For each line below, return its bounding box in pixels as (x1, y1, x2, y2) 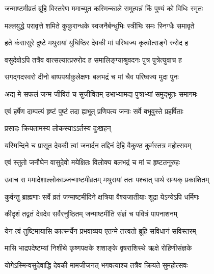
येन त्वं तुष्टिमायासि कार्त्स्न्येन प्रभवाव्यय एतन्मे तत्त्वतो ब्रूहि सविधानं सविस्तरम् (5, 225, 196, 236)
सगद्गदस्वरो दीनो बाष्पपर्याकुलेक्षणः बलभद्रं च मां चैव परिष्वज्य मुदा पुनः (5, 71, 179, 82)
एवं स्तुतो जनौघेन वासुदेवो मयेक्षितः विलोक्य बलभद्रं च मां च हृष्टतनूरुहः (5, 157, 180, 168)
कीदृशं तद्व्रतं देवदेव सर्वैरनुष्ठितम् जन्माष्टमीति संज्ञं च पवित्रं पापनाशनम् (5, 208, 178, 219)
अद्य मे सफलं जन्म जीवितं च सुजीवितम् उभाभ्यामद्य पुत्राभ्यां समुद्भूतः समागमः (5, 88, 198, 99)
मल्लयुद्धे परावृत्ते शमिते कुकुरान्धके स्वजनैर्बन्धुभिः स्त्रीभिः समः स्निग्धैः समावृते (5, 20, 195, 31)
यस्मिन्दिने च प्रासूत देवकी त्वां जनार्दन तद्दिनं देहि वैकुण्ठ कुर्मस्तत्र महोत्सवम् (5, 140, 192, 150)
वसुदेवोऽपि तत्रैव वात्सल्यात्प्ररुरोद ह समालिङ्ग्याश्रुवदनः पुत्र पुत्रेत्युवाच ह (5, 54, 182, 65)
